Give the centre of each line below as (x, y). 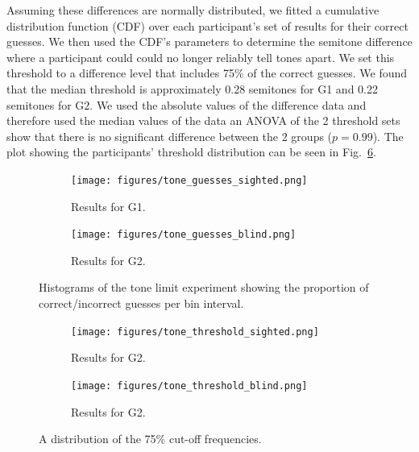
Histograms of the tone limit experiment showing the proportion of (204, 287)
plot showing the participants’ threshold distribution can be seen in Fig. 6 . (191, 152)
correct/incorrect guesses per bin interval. (141, 303)
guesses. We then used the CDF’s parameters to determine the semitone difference (209, 41)
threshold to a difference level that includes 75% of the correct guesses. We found (207, 73)
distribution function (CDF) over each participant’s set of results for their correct (207, 25)
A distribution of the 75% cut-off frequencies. (150, 439)
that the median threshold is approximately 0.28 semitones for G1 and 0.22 (192, 88)
